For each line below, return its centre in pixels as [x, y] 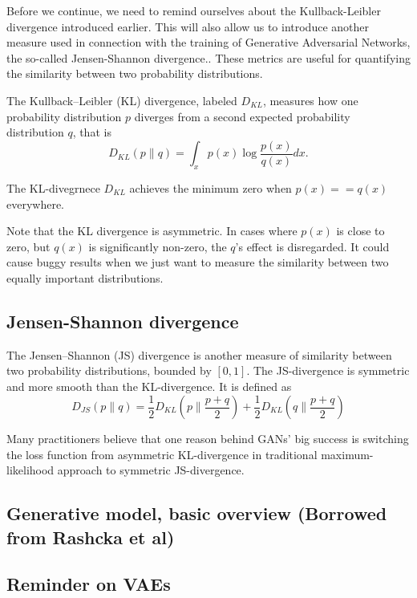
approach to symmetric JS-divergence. [151, 470]
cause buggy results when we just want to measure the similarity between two [198, 262]
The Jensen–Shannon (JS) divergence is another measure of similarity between [199, 354]
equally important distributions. [85, 277]
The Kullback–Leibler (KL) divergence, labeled [122, 100]
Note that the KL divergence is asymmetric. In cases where [152, 231]
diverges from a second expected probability [242, 116]
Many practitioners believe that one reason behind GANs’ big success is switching [208, 439]
